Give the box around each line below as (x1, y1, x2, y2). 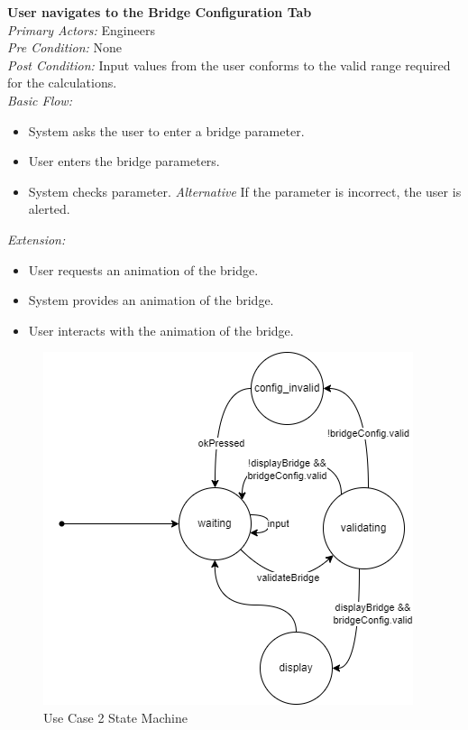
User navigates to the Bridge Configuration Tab (7, 3, 312, 21)
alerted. (28, 199, 70, 218)
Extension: (7, 229, 66, 248)
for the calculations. (7, 73, 117, 92)
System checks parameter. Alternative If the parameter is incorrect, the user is (28, 181, 462, 200)
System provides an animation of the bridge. (28, 291, 274, 310)
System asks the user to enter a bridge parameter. (28, 121, 305, 140)
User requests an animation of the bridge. (28, 260, 259, 279)
